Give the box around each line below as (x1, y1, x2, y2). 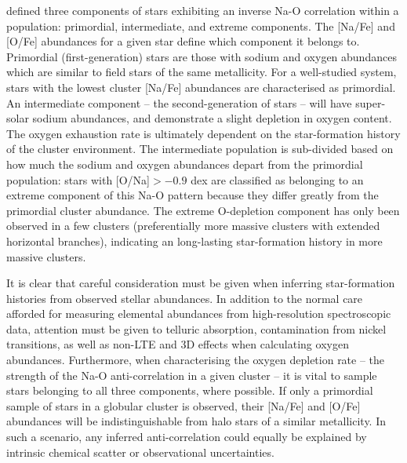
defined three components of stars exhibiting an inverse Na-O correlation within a (6, 2, 399, 18)
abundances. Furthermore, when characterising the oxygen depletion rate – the (6, 352, 385, 368)
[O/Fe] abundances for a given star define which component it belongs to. (6, 33, 360, 49)
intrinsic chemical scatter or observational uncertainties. (6, 443, 274, 460)
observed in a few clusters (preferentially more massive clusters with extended (6, 217, 380, 234)
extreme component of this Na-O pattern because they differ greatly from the (6, 187, 379, 203)
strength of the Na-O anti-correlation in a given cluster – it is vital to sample (6, 366, 377, 383)
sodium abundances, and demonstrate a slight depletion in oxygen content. (32, 110, 392, 126)
